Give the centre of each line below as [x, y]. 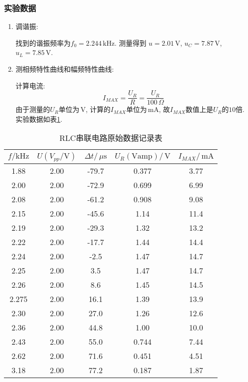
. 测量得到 [130, 42]
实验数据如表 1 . [39, 119]
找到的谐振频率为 [43, 42]
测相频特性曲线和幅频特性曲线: [65, 69]
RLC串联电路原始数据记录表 [111, 138]
